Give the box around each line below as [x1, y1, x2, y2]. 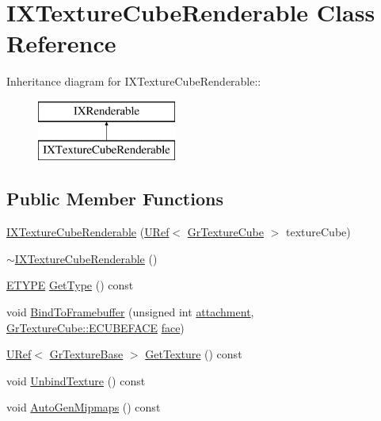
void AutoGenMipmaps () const [6, 399, 161, 415]
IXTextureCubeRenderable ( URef [6, 224, 170, 240]
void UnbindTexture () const [6, 372, 146, 388]
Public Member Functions [6, 186, 223, 211]
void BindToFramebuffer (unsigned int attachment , [6, 304, 254, 320]
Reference [6, 27, 116, 59]
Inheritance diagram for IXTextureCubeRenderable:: [6, 73, 261, 90]
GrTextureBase [49, 346, 124, 362]
